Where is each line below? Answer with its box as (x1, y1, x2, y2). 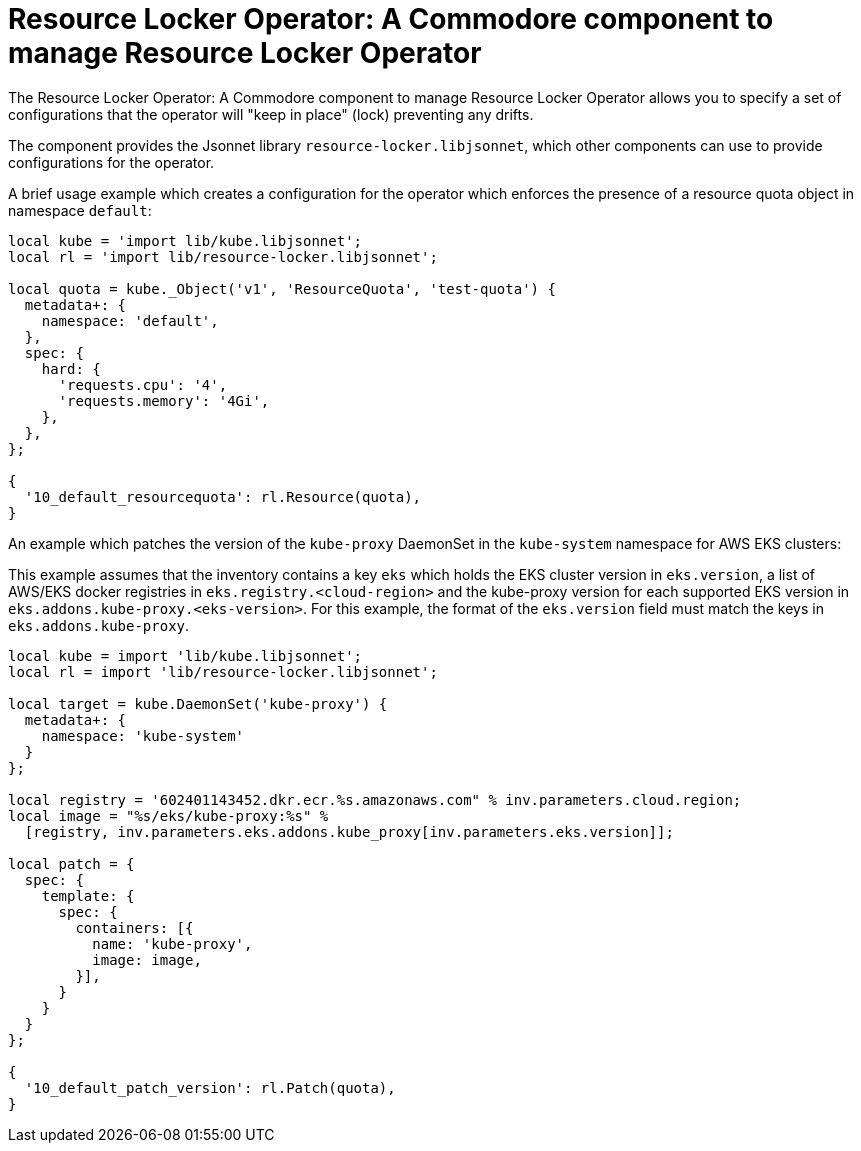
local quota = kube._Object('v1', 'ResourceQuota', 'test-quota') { (8, 280, 556, 297)
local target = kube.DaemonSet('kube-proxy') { (8, 695, 388, 712)
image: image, (92, 951, 202, 968)
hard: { (41, 360, 101, 377)
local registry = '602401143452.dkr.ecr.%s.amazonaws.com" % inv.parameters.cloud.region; (8, 791, 742, 808)
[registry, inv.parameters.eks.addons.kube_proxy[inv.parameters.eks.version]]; (24, 823, 674, 840)
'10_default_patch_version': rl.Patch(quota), (24, 1079, 396, 1096)
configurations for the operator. (8, 153, 215, 171)
